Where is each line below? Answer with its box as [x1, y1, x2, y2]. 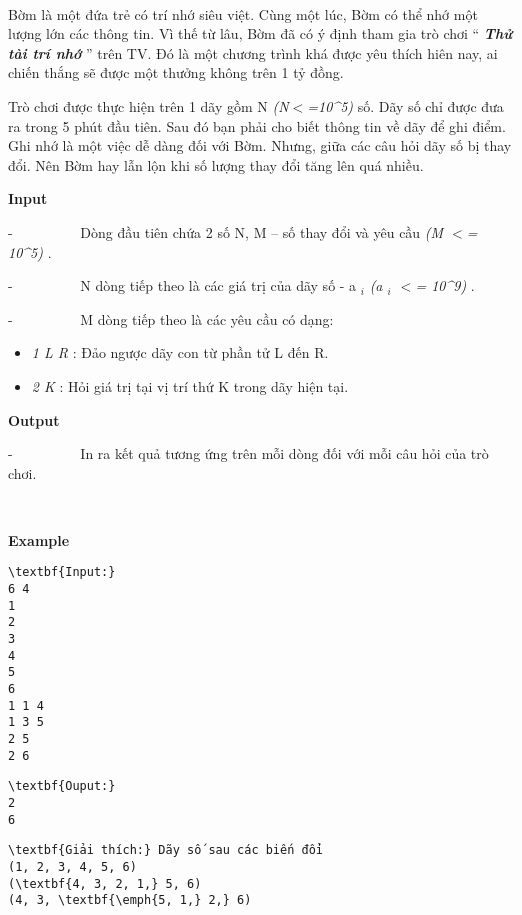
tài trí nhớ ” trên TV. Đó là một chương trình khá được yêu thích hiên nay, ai [8, 42, 498, 63]
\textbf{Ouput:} [8, 779, 116, 794]
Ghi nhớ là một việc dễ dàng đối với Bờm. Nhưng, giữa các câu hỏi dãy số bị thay [8, 135, 512, 156]
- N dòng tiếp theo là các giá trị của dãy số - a [8, 275, 357, 296]
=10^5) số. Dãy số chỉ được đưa [307, 95, 504, 116]
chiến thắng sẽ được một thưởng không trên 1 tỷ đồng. [8, 62, 344, 83]
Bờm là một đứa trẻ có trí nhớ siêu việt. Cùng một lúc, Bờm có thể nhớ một [8, 3, 478, 24]
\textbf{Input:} [8, 565, 116, 580]
